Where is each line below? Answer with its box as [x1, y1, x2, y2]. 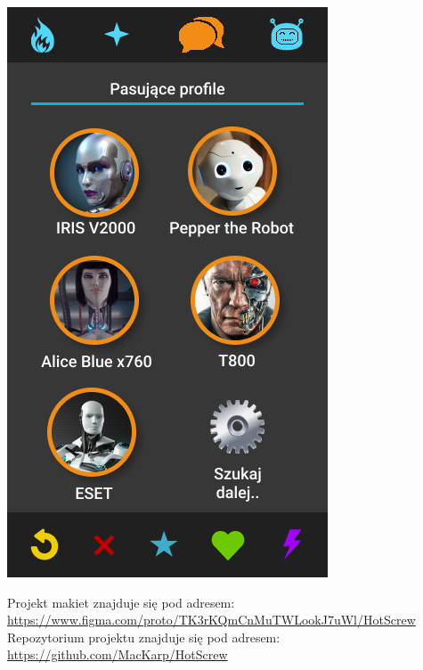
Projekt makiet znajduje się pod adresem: [7, 592, 235, 611]
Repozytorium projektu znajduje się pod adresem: [7, 627, 281, 646]
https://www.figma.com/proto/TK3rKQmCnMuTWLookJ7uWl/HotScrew [7, 610, 416, 629]
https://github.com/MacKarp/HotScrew [7, 645, 228, 664]
